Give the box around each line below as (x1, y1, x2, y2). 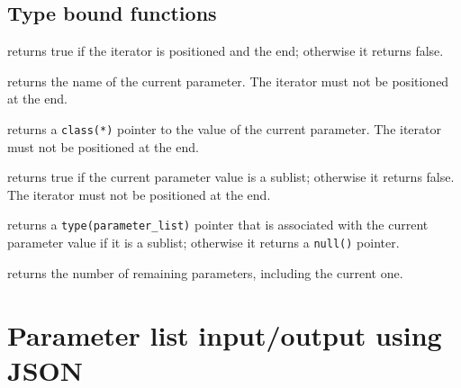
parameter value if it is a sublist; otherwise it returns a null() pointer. (7, 233, 400, 252)
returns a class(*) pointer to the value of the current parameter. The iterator (7, 119, 441, 138)
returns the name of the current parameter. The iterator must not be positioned (7, 71, 449, 90)
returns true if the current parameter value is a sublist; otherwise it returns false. (7, 167, 455, 186)
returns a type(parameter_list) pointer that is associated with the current (7, 215, 429, 234)
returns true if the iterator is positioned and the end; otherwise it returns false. (7, 41, 444, 60)
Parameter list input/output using (7, 316, 442, 353)
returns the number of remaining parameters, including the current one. (7, 263, 403, 282)
